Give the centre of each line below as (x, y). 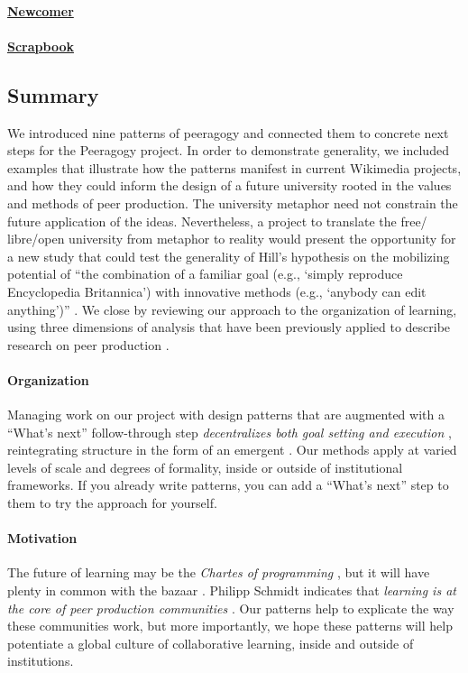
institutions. (41, 661)
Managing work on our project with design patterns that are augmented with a (226, 415)
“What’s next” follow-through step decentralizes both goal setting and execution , (229, 432)
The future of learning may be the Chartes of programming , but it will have (219, 572)
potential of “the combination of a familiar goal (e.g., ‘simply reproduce (205, 274)
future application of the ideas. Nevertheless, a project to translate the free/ (217, 221)
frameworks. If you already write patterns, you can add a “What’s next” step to (228, 485)
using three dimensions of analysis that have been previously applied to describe (229, 327)
